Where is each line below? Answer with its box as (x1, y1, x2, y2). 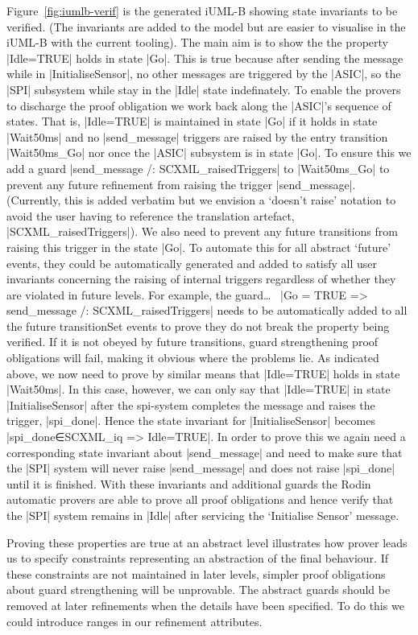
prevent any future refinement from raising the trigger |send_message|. (6, 175, 356, 192)
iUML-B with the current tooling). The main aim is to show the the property (6, 34, 388, 51)
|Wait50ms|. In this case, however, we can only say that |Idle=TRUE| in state (6, 381, 391, 398)
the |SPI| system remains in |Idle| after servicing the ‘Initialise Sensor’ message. (6, 507, 399, 523)
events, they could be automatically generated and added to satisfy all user (6, 254, 378, 271)
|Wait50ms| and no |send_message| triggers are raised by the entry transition (6, 128, 388, 145)
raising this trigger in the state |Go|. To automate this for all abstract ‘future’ (6, 238, 391, 255)
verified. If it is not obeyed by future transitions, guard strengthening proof (6, 333, 379, 350)
